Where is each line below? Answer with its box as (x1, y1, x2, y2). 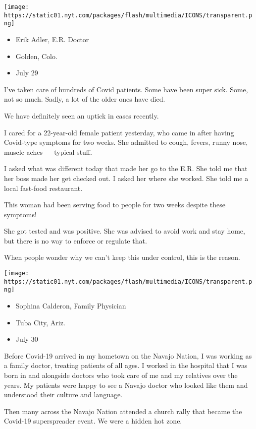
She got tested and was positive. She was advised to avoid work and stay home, (4, 226, 245, 236)
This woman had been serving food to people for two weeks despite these (4, 199, 225, 210)
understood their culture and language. (4, 389, 123, 400)
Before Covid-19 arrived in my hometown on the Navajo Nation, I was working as (4, 350, 252, 361)
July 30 (15, 334, 38, 344)
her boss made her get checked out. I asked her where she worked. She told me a (4, 173, 249, 183)
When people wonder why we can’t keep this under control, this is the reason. (4, 252, 240, 262)
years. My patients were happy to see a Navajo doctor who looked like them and (4, 379, 248, 390)
